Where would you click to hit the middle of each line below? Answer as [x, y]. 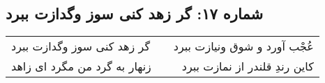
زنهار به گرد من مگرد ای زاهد [81, 66]
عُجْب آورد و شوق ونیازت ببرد [243, 46]
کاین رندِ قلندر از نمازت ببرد [248, 66]
